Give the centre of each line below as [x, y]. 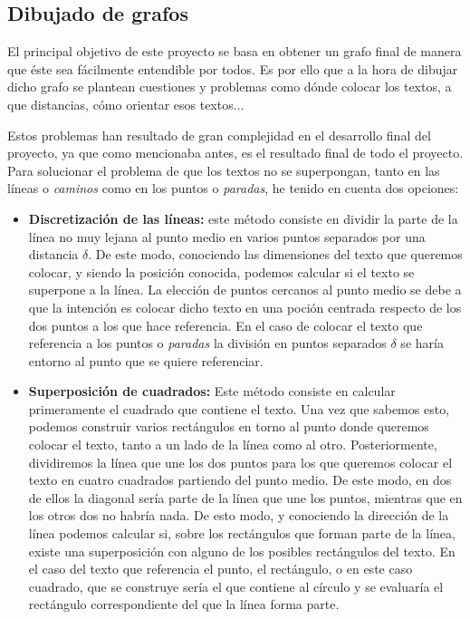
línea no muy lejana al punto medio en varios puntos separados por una [227, 236]
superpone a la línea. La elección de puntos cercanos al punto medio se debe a [245, 290]
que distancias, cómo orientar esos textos [120, 104]
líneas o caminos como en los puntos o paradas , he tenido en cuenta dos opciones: [233, 188]
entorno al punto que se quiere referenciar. [146, 360]
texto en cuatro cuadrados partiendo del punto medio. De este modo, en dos [240, 480]
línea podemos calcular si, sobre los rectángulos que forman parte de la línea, [242, 533]
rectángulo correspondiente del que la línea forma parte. [184, 604]
